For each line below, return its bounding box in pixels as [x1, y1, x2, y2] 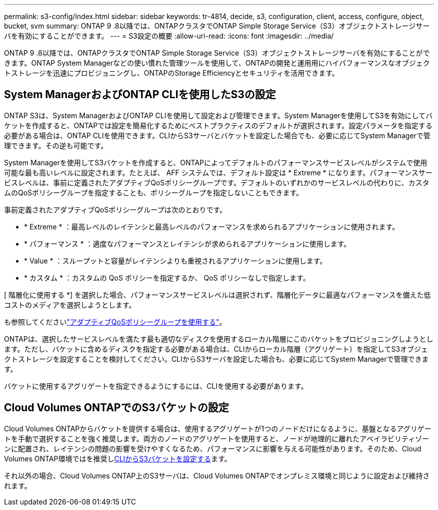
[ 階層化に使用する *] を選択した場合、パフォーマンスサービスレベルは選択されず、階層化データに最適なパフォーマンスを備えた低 [4, 290, 431, 299]
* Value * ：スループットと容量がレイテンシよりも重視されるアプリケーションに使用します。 [24, 256, 327, 265]
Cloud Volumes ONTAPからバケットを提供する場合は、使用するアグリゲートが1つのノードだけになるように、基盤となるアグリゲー [4, 424, 431, 433]
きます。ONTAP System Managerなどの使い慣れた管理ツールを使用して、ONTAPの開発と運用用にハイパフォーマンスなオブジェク [4, 59, 430, 67]
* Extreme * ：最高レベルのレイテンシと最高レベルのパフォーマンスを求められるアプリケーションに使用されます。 [24, 222, 399, 231]
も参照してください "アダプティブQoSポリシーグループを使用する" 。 [4, 317, 226, 326]
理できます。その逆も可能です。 [4, 141, 108, 150]
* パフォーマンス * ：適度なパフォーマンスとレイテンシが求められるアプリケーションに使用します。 [24, 239, 351, 248]
